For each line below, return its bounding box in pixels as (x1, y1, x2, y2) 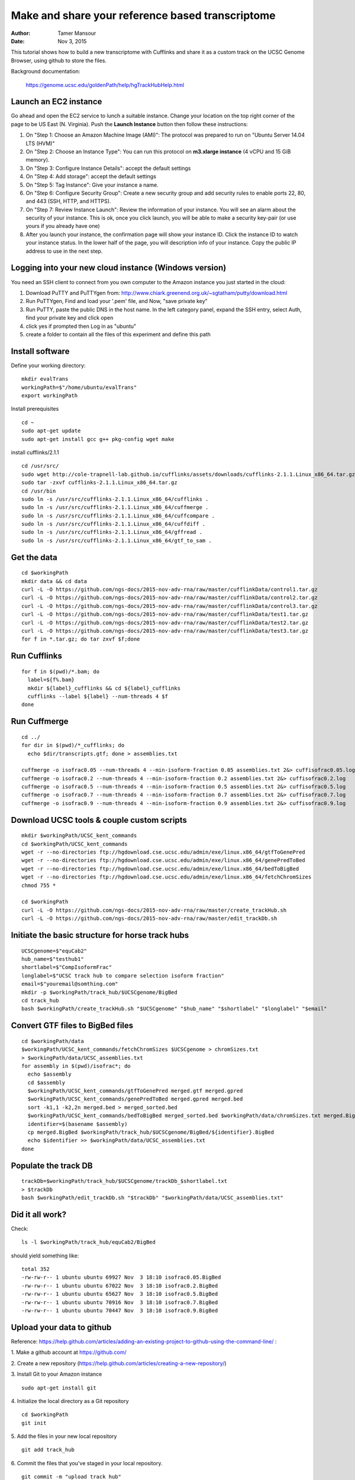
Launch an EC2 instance (11, 96, 102, 107)
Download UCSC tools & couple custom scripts (11, 815, 188, 825)
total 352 (21, 1266, 50, 1273)
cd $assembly (27, 1079, 66, 1086)
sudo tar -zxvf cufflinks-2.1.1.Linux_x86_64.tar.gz (21, 480, 177, 486)
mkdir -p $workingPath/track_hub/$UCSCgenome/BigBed (21, 989, 177, 996)
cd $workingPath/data (21, 1038, 84, 1044)
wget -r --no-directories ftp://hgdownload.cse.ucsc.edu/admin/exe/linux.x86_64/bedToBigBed (21, 865, 299, 872)
